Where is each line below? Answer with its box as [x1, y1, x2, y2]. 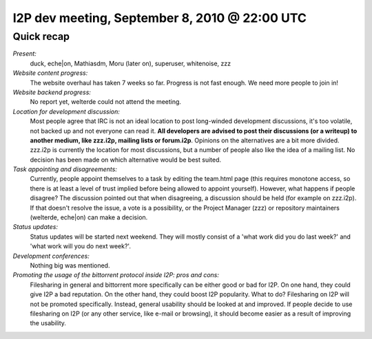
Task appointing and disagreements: [12, 165, 117, 173]
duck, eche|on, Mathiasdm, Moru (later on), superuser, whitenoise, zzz [30, 59, 231, 67]
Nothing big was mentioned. [30, 261, 110, 270]
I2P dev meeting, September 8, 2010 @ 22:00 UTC [12, 10, 307, 25]
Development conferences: [12, 252, 90, 260]
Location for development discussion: [12, 107, 121, 116]
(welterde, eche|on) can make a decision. [30, 213, 148, 221]
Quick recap [12, 30, 70, 43]
